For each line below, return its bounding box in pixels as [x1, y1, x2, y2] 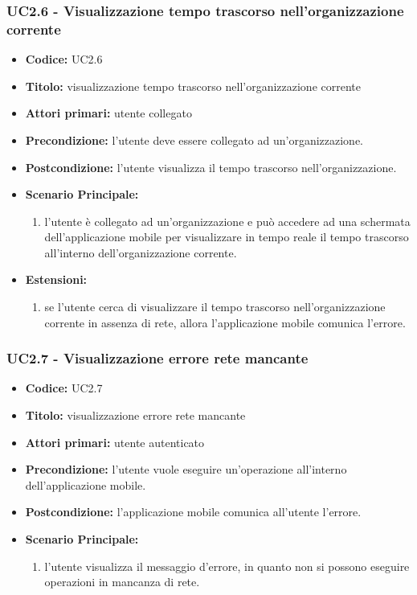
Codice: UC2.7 [25, 380, 103, 396]
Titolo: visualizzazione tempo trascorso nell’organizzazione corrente [25, 77, 361, 94]
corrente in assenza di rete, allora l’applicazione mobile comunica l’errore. [44, 314, 406, 330]
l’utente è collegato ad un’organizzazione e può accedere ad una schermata [44, 212, 411, 229]
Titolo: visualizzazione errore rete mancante [25, 407, 246, 424]
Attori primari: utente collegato [25, 105, 192, 121]
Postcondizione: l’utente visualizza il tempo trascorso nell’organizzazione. [25, 158, 397, 175]
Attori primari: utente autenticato [25, 433, 205, 450]
